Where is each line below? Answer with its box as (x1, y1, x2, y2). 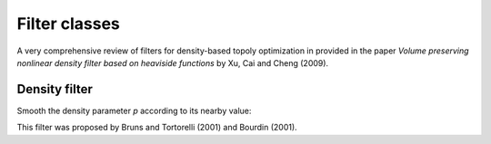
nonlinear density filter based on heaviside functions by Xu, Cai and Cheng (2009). (16, 57, 329, 68)
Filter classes (16, 14, 120, 34)
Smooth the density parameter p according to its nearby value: (16, 105, 252, 116)
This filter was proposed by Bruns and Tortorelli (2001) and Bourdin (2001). (16, 122, 297, 133)
